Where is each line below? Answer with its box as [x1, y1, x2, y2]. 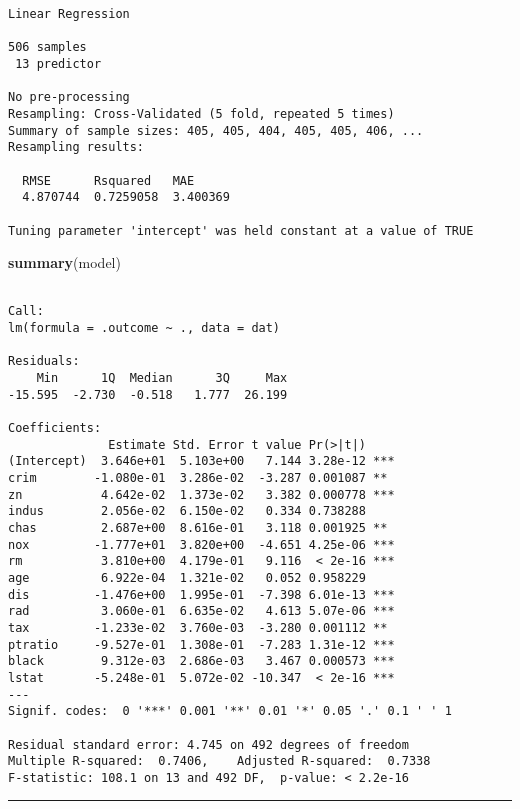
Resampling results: [8, 140, 145, 155]
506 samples [8, 40, 87, 55]
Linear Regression [8, 7, 130, 21]
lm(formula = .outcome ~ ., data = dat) [8, 321, 281, 336]
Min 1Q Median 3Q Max [36, 371, 288, 386]
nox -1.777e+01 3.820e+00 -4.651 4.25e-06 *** [8, 537, 395, 552]
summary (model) [8, 252, 121, 273]
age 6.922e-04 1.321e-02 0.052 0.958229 [8, 570, 366, 585]
